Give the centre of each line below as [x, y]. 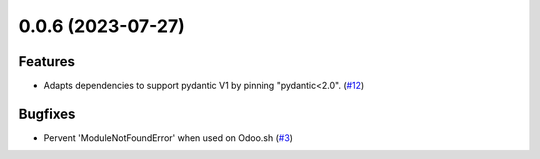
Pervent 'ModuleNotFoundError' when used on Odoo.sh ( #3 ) [168, 137]
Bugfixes [47, 113]
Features [46, 61]
